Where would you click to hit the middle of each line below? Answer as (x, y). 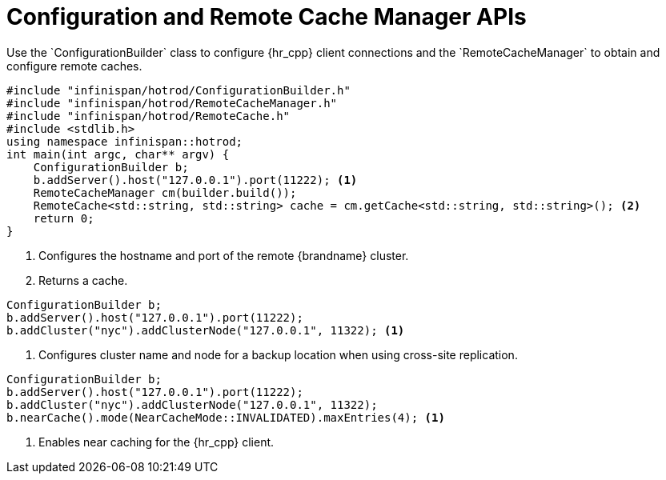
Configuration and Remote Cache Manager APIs (267, 17)
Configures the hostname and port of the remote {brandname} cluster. (224, 255)
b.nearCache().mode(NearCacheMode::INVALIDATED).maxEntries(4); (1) (226, 417)
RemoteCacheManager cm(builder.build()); (165, 192)
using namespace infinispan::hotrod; (125, 141)
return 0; (64, 218)
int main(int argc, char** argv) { (118, 154)
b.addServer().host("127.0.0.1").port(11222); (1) (195, 180)
